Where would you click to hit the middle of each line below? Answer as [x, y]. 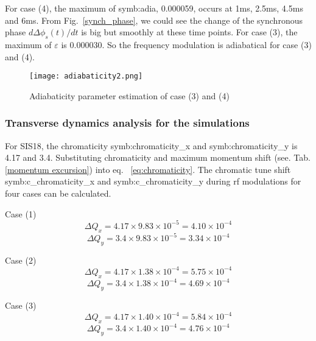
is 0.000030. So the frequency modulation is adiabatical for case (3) [186, 44]
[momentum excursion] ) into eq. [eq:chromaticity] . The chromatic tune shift [148, 169]
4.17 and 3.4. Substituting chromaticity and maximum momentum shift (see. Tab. [158, 157]
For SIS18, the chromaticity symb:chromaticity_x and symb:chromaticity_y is [151, 145]
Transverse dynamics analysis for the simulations [127, 123]
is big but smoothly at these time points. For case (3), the [189, 32]
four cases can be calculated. [58, 193]
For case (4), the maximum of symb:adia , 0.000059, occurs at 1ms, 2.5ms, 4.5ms [154, 8]
